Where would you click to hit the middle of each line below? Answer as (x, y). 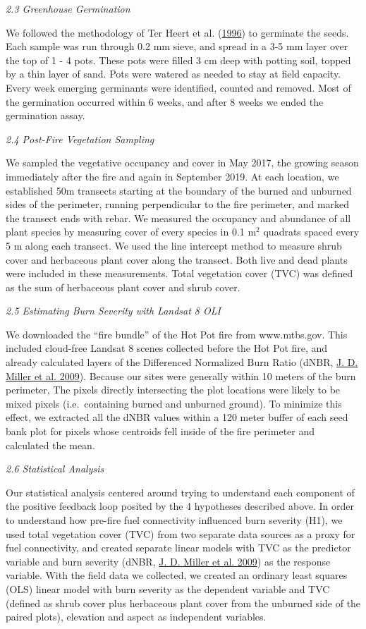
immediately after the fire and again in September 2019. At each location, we (172, 176)
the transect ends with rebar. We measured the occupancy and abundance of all (178, 218)
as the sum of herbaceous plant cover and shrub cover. (123, 287)
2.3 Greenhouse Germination (68, 8)
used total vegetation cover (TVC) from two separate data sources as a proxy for (181, 533)
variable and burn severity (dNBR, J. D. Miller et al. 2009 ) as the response (168, 561)
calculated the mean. (50, 445)
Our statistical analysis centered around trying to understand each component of (180, 492)
